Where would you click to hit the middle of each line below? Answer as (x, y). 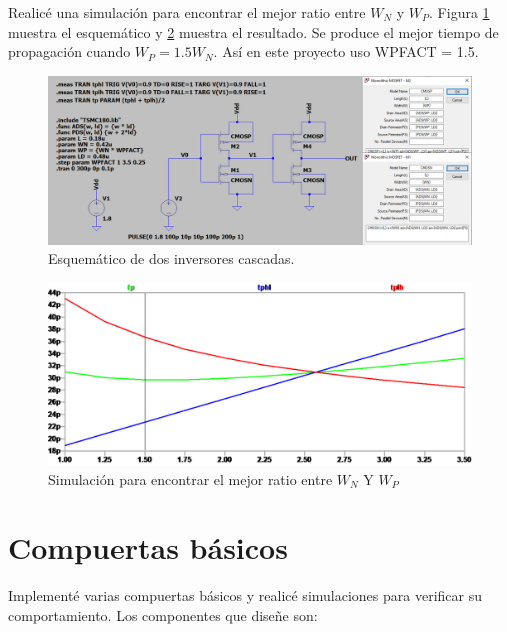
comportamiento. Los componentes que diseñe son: (163, 615)
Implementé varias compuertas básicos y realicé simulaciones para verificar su (245, 595)
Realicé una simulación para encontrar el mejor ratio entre (187, 12)
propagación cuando (69, 51)
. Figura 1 (459, 12)
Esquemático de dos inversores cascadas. (171, 258)
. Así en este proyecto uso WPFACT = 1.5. (346, 51)
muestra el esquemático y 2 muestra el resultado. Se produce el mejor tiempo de (253, 31)
